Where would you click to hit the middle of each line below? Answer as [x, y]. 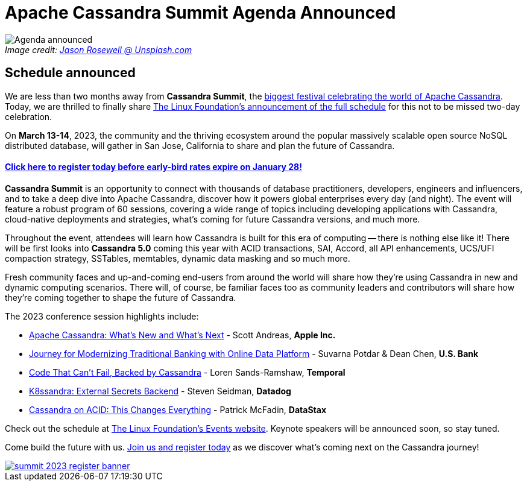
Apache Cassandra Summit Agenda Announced [200, 13]
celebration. [29, 116]
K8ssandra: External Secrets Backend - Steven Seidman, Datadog [160, 391]
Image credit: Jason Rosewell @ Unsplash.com [99, 49]
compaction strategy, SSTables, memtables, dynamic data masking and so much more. [178, 258]
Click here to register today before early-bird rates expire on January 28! [153, 167]
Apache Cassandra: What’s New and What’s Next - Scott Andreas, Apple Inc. [182, 335]
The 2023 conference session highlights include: [102, 316]
